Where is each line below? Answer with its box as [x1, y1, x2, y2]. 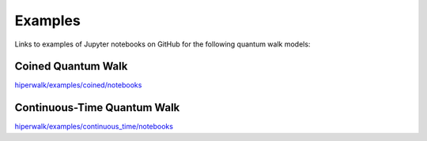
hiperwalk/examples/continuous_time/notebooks [14, 122, 174, 132]
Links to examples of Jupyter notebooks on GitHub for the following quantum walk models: [14, 39, 311, 49]
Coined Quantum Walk [14, 60, 128, 73]
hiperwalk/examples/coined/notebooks [14, 80, 142, 90]
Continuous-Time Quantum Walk [14, 101, 180, 114]
